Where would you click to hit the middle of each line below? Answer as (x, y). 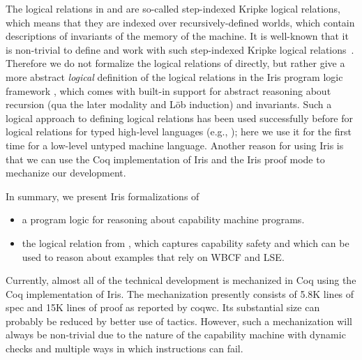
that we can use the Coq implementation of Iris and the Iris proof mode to (165, 159)
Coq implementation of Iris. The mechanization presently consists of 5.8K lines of (180, 293)
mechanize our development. (66, 173)
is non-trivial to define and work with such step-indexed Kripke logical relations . (180, 49)
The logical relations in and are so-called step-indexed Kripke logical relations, (173, 8)
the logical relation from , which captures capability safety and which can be (186, 242)
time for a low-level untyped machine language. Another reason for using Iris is (175, 145)
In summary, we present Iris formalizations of (103, 196)
